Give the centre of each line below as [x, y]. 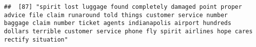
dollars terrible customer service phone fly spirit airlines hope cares [128, 31]
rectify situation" [36, 39]
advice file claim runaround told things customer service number [116, 15]
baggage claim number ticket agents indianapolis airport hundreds [118, 23]
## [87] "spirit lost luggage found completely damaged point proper [123, 7]
